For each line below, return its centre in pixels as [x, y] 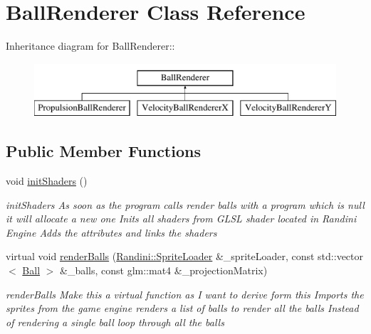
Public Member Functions [103, 151]
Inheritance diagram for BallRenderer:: [90, 46]
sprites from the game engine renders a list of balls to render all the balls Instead [182, 308]
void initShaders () [47, 181]
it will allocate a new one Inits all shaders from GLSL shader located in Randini [181, 219]
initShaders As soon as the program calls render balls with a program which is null [185, 204]
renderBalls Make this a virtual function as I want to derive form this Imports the [185, 294]
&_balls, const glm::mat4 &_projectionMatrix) [164, 270]
